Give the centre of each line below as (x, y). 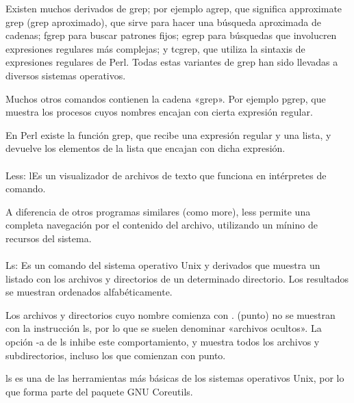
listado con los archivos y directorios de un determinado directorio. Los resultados (177, 278)
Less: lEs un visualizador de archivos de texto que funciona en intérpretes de (166, 175)
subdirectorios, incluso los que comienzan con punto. (116, 355)
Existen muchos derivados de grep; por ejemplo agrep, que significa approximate (174, 8)
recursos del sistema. (49, 238)
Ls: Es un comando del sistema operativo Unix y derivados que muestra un (163, 265)
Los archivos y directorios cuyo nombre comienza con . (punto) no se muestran (170, 314)
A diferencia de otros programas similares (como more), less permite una (158, 211)
